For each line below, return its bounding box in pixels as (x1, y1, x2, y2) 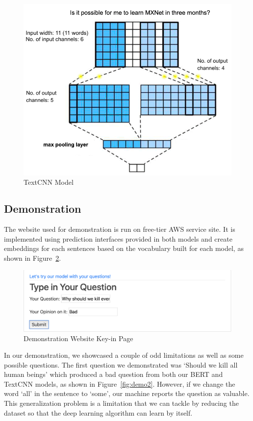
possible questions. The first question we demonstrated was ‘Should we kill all (4, 359, 238, 370)
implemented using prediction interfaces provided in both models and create (4, 233, 232, 244)
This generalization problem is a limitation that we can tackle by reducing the (4, 398, 239, 408)
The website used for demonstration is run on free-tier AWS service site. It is (4, 224, 235, 234)
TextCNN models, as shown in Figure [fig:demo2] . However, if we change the (4, 378, 235, 389)
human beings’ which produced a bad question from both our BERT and (4, 369, 223, 379)
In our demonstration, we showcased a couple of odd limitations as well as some (4, 350, 244, 360)
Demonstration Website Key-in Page (24, 333, 133, 344)
